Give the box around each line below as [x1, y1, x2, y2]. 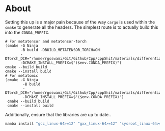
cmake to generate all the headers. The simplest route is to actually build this [5, 24, 158, 30]
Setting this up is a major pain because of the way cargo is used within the [5, 19, 155, 25]
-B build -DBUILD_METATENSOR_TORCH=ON [20, 47, 100, 52]
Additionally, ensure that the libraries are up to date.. [5, 111, 111, 117]
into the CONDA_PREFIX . [5, 29, 50, 35]
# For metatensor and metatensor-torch [5, 39, 87, 44]
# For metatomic [5, 73, 38, 78]
